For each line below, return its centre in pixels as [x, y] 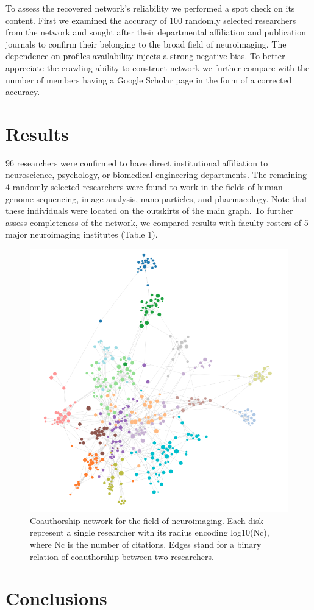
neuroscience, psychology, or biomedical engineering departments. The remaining [156, 175]
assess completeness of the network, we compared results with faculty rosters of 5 [157, 222]
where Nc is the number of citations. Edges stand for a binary [146, 544]
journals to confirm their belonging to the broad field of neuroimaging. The [146, 44]
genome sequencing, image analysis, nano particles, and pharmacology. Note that [157, 198]
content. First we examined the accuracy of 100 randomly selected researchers [151, 20]
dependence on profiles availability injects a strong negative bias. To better [145, 56]
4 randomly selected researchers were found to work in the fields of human [144, 187]
